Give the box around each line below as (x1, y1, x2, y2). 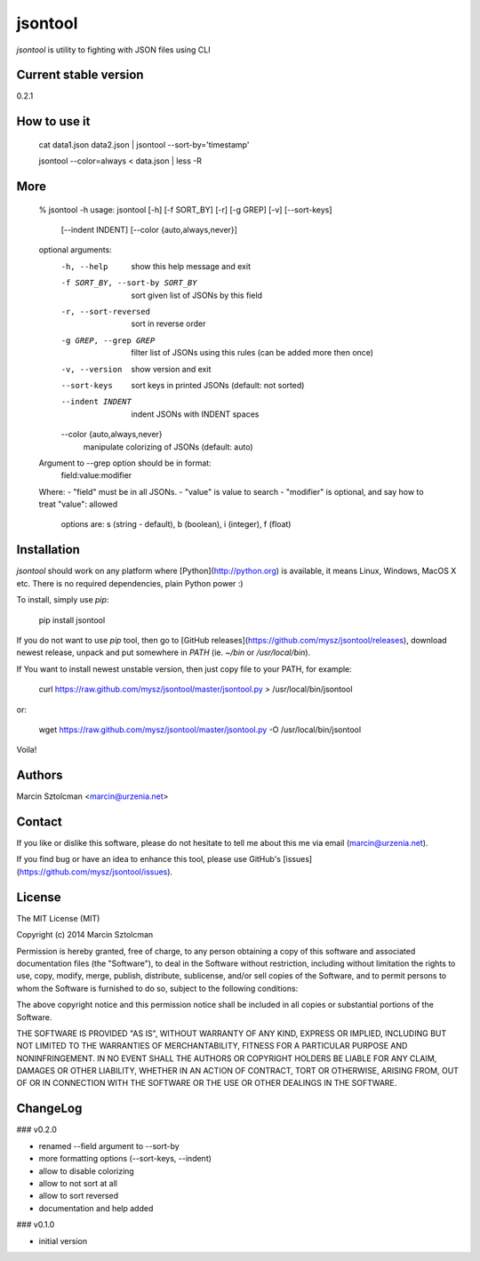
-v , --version (60, 364, 123, 374)
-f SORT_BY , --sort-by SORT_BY (60, 278, 197, 288)
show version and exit (131, 363, 212, 374)
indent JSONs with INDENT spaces (131, 409, 260, 419)
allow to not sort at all (38, 1177, 117, 1188)
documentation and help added (38, 1202, 154, 1213)
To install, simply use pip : (16, 595, 109, 605)
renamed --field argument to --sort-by (38, 1140, 180, 1151)
